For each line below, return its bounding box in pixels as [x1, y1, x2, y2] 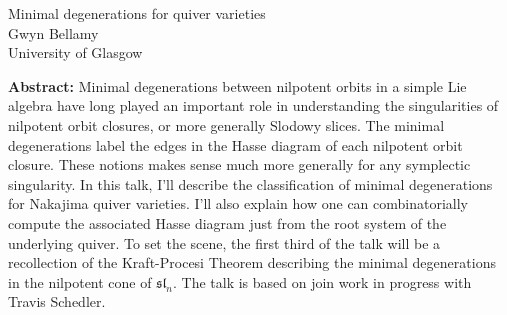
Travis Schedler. [8, 291, 106, 312]
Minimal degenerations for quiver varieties [8, 3, 266, 23]
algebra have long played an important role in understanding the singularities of [8, 95, 499, 116]
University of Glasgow [8, 42, 143, 63]
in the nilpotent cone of [8, 271, 152, 292]
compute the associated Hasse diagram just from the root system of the [8, 212, 447, 233]
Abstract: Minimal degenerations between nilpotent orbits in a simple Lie [8, 75, 467, 96]
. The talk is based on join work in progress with [172, 271, 472, 292]
